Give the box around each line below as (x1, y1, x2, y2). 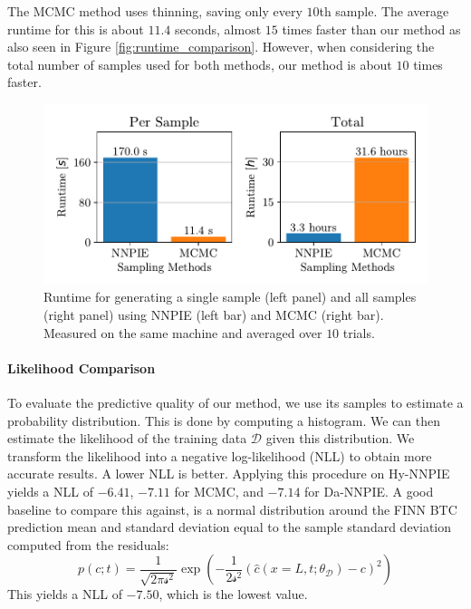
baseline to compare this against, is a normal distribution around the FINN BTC (7, 499, 457, 518)
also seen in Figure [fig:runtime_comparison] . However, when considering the (7, 37, 435, 56)
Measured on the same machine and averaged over (43, 323, 322, 342)
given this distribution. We (265, 429, 415, 448)
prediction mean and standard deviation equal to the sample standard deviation (7, 517, 452, 536)
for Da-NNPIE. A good (304, 481, 434, 500)
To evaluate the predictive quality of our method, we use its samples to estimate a (7, 392, 464, 411)
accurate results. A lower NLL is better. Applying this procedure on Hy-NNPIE (7, 464, 450, 483)
